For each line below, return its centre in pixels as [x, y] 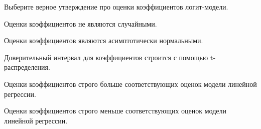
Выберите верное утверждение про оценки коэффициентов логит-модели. [116, 7]
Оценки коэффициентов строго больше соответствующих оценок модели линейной [130, 84]
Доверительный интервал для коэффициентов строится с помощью [106, 57]
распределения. [27, 67]
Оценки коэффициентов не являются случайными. [81, 23]
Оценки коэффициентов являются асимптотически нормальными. [104, 40]
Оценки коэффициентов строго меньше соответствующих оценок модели [115, 111]
